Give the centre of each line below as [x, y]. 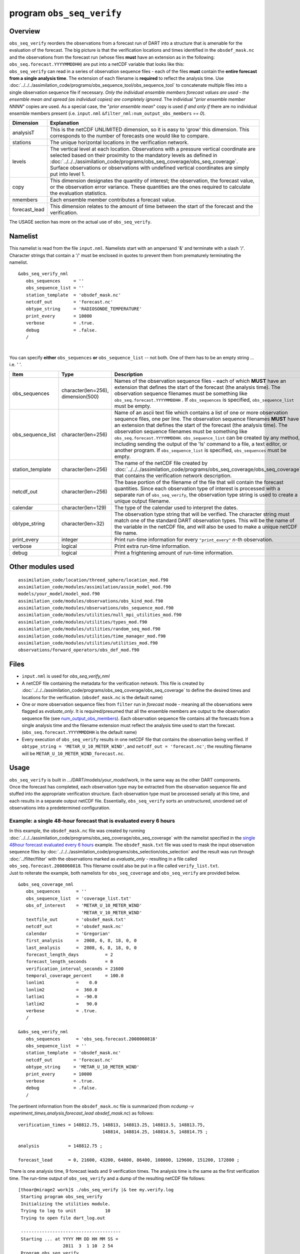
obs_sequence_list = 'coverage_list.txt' [79, 898]
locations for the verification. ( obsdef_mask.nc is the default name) [92, 697]
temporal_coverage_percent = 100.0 [75, 976]
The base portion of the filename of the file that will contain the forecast [199, 482]
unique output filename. [142, 501]
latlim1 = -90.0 [61, 997]
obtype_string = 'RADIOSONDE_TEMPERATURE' [84, 309]
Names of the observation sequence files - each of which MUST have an [200, 381]
